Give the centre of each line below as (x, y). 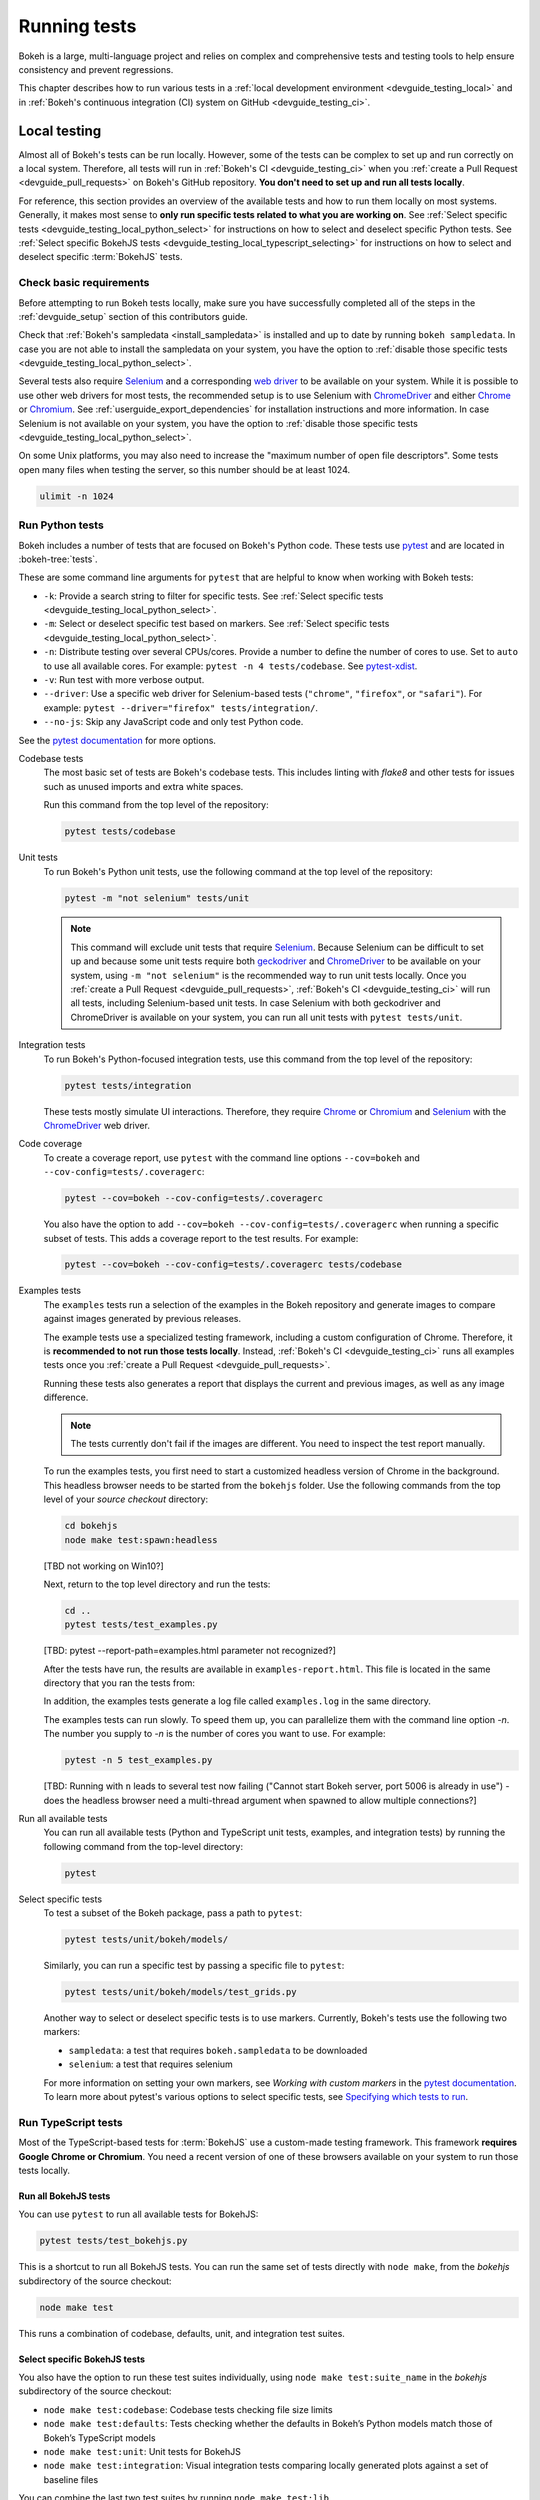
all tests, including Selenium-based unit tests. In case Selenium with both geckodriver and (255, 1003)
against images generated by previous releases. (142, 1319)
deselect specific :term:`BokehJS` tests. (100, 257)
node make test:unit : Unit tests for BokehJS (142, 2451)
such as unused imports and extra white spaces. (143, 786)
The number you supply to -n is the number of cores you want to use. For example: (214, 1734)
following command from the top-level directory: (143, 1846)
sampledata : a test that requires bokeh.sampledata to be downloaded (218, 2050)
